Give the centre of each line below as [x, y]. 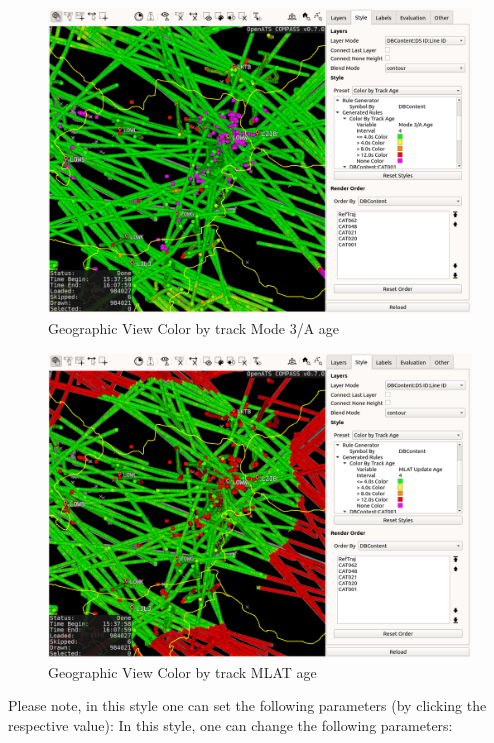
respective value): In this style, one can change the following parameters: [230, 724]
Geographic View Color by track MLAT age [182, 671]
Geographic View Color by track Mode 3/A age [194, 328]
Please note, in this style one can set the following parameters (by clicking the [247, 705]
